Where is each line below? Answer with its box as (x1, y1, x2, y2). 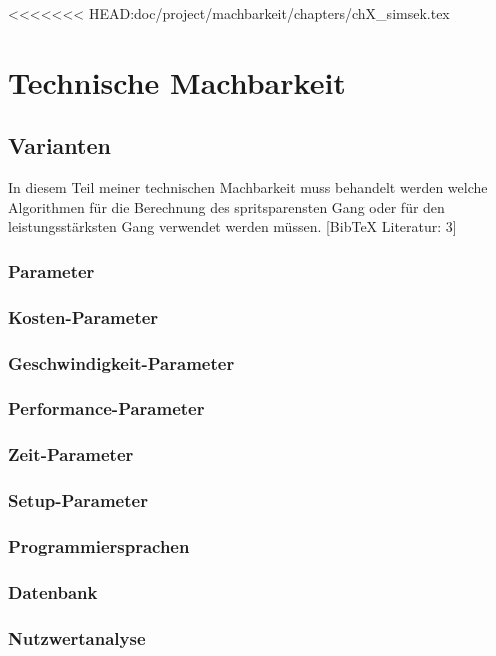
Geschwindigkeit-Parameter (8, 350, 235, 375)
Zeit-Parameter (8, 442, 134, 467)
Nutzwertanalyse (8, 625, 146, 650)
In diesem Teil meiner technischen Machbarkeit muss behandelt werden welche (8, 177, 488, 198)
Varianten (8, 130, 111, 161)
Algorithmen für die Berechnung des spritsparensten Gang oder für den (8, 196, 445, 217)
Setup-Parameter (8, 488, 148, 513)
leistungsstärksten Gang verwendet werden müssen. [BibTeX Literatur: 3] (8, 216, 457, 237)
